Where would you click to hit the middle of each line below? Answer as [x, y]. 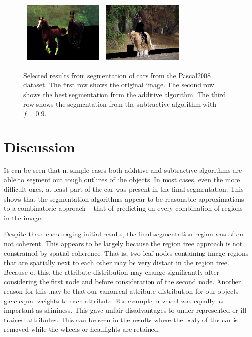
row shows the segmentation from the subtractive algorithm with [120, 104]
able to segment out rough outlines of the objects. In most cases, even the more [122, 179]
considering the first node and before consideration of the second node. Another [123, 281]
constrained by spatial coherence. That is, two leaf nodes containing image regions [126, 253]
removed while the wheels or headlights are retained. [82, 329]
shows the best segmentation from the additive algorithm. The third [125, 94]
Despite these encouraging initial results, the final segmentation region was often [124, 234]
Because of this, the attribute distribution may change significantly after [112, 272]
